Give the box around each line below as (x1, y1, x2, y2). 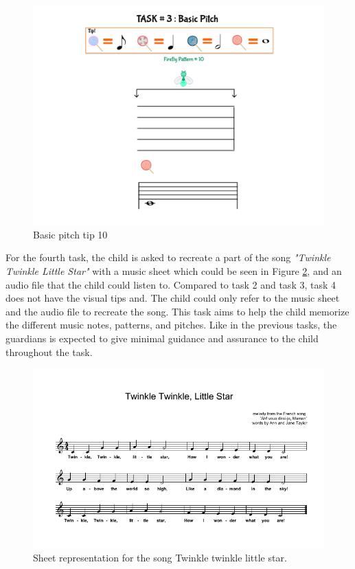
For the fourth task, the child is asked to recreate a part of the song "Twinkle (5, 250, 331, 265)
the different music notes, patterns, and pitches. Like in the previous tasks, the (5, 317, 337, 332)
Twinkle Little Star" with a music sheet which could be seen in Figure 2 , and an (5, 264, 342, 278)
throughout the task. (5, 344, 93, 359)
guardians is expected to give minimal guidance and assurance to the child (5, 331, 319, 345)
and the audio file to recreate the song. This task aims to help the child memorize (5, 304, 350, 318)
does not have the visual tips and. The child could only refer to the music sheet (5, 291, 340, 305)
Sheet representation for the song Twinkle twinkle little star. (33, 550, 287, 565)
